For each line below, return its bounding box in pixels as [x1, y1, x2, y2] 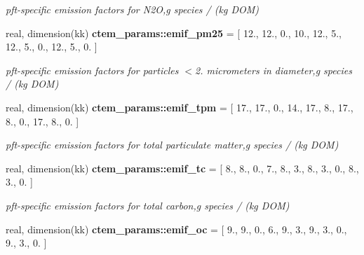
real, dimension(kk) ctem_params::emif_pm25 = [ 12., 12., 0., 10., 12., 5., [6, 25, 342, 40]
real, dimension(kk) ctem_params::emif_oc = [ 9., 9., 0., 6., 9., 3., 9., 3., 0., [6, 221, 347, 236]
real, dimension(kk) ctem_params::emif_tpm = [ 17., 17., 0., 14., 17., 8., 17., [6, 99, 353, 114]
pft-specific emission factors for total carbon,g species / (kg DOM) [6, 198, 290, 212]
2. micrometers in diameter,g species [195, 62, 352, 77]
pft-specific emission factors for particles [6, 62, 179, 77]
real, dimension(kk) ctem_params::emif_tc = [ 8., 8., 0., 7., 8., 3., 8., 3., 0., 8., [6, 160, 359, 175]
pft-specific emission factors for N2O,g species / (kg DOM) [6, 2, 259, 16]
